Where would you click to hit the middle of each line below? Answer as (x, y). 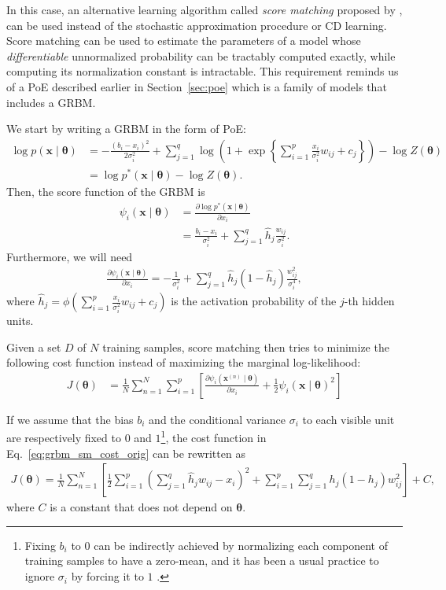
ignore (40, 576)
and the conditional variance (217, 419)
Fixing (40, 545)
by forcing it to (107, 576)
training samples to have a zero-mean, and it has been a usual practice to (202, 560)
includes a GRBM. (51, 102)
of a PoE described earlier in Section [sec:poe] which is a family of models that (197, 86)
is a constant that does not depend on (141, 507)
